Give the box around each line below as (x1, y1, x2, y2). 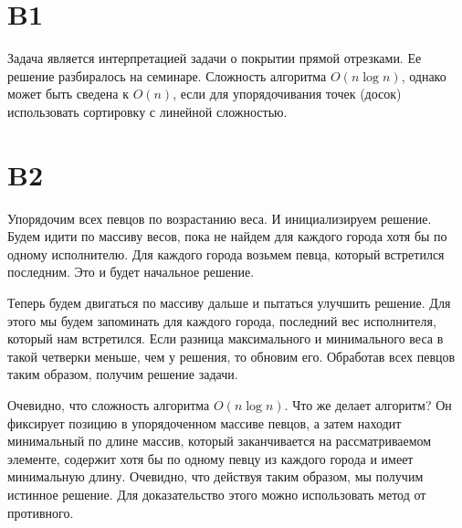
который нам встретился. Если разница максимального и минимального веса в (7, 329, 444, 348)
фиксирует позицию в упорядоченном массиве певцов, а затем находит (7, 413, 402, 432)
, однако (401, 66, 446, 85)
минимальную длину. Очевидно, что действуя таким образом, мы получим (7, 467, 424, 486)
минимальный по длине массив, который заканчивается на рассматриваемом (7, 431, 432, 450)
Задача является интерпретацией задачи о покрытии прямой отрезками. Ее (7, 48, 422, 68)
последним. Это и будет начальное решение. (7, 262, 255, 281)
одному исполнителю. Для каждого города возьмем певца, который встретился (7, 244, 445, 263)
